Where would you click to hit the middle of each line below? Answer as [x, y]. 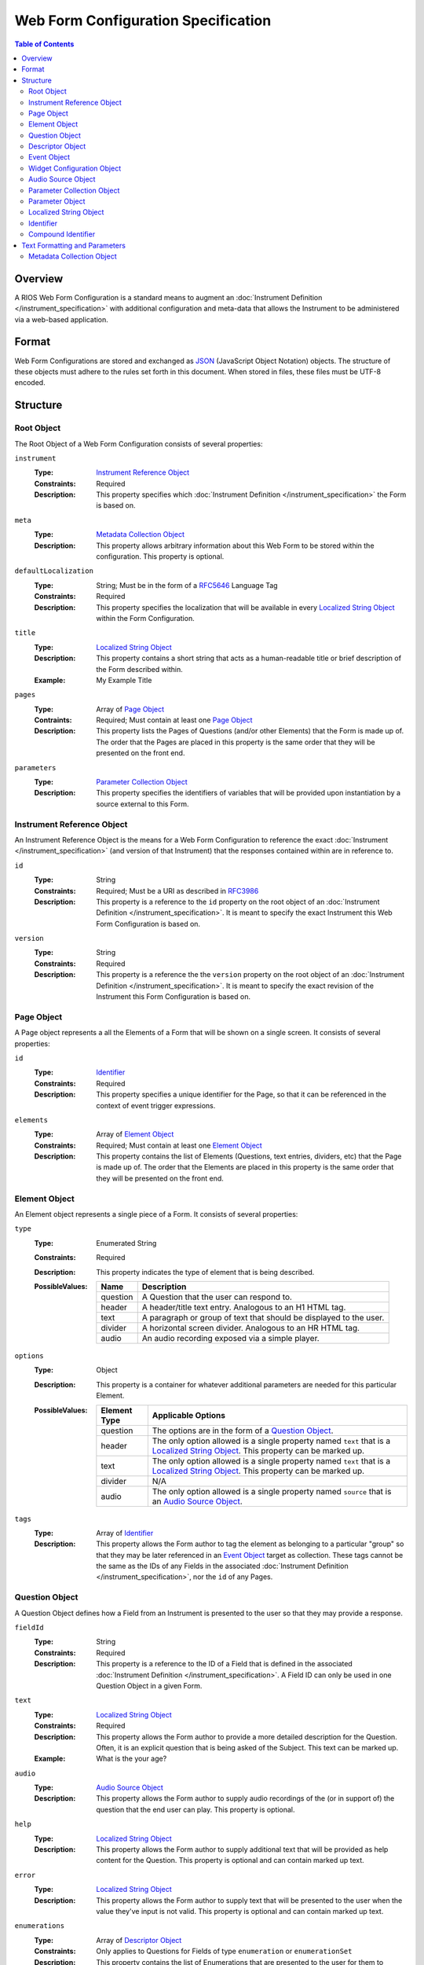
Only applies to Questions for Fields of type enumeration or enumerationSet [224, 1951]
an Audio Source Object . [197, 1501]
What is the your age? [132, 1759]
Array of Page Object [130, 709]
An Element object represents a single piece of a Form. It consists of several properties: [156, 1214]
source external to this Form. [143, 804]
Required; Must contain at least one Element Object [179, 1145]
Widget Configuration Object [75, 168]
